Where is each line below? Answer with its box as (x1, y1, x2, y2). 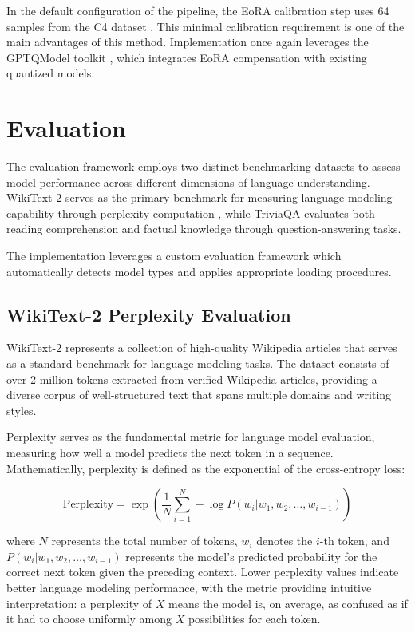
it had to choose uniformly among (6, 610, 172, 627)
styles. (6, 401, 37, 418)
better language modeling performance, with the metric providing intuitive (6, 579, 372, 595)
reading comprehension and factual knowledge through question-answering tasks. (6, 220, 401, 237)
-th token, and (319, 532, 389, 549)
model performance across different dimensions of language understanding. (6, 173, 370, 190)
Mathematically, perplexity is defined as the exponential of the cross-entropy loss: (6, 460, 405, 476)
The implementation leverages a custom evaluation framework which (6, 247, 342, 264)
